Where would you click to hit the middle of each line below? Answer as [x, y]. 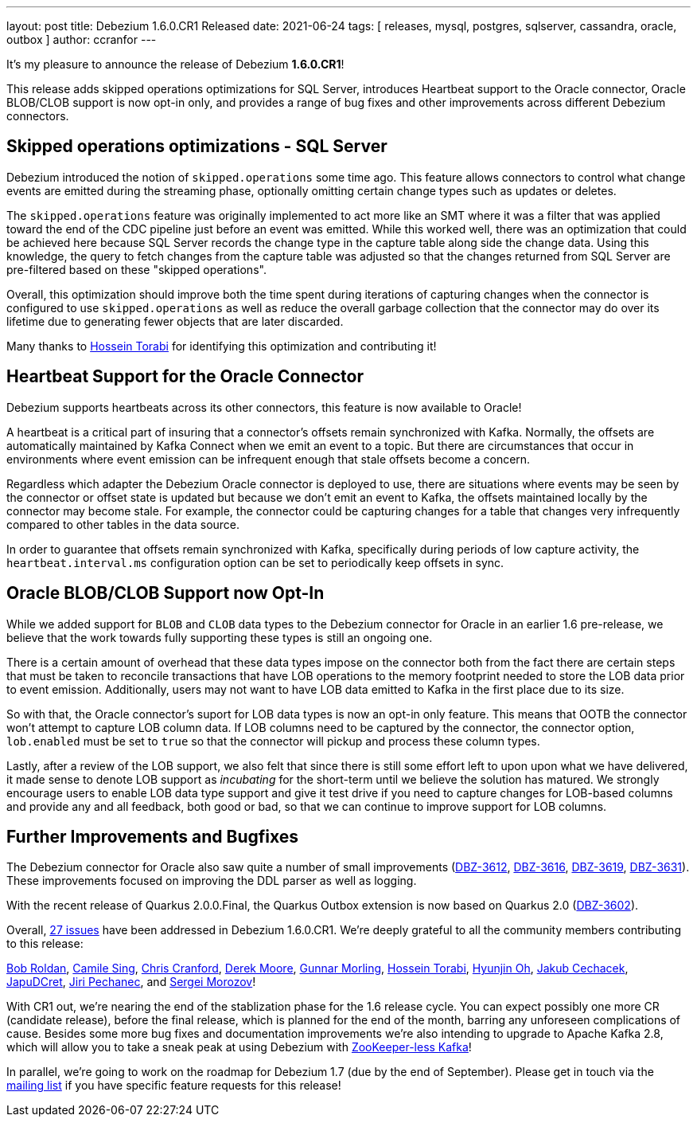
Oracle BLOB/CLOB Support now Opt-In [165, 593]
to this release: [45, 944]
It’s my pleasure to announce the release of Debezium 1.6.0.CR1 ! [175, 64]
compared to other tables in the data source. [123, 524]
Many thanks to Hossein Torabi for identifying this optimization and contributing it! [222, 346]
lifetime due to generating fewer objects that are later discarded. [175, 321]
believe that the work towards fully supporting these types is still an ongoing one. [220, 637]
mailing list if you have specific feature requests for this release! [174, 1086]
